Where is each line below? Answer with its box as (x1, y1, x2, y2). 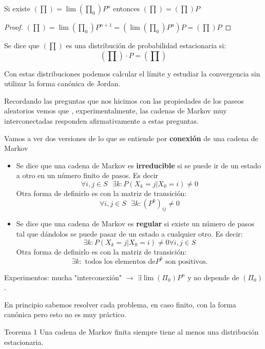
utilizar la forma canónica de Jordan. (4, 78, 121, 89)
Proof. (4, 22, 23, 32)
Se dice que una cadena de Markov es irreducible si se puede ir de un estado (16, 160, 261, 170)
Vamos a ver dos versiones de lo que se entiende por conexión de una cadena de (4, 132, 258, 143)
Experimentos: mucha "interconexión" (4, 272, 122, 282)
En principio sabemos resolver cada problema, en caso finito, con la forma (4, 299, 236, 309)
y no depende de (187, 272, 239, 282)
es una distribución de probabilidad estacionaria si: (66, 40, 226, 50)
